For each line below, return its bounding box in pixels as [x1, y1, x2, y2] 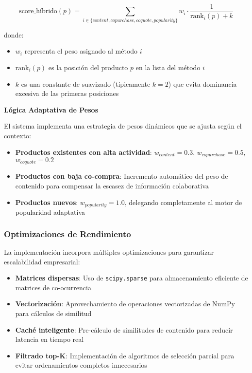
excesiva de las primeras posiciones [15, 88, 119, 98]
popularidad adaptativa [15, 207, 85, 217]
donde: [4, 29, 24, 39]
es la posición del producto [48, 62, 128, 72]
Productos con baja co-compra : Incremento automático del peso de [15, 171, 228, 181]
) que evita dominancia [168, 78, 237, 89]
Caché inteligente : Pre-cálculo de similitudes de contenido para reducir [15, 324, 233, 335]
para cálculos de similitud [15, 308, 92, 318]
